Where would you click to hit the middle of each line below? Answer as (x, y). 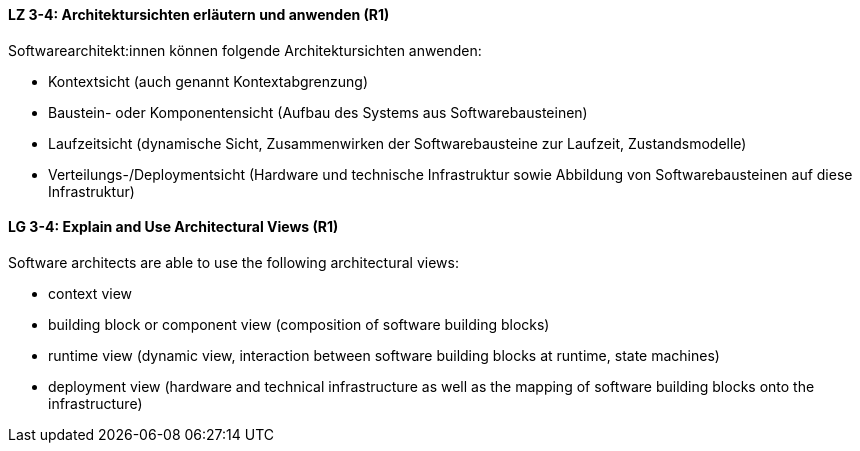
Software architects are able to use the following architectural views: (233, 262)
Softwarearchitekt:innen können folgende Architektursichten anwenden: (245, 50)
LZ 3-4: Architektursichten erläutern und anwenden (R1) (199, 14)
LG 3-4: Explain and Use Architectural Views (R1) (173, 227)
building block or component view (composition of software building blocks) (299, 324)
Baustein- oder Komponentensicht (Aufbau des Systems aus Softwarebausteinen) (318, 112)
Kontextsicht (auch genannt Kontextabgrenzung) (208, 81)
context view (90, 293)
